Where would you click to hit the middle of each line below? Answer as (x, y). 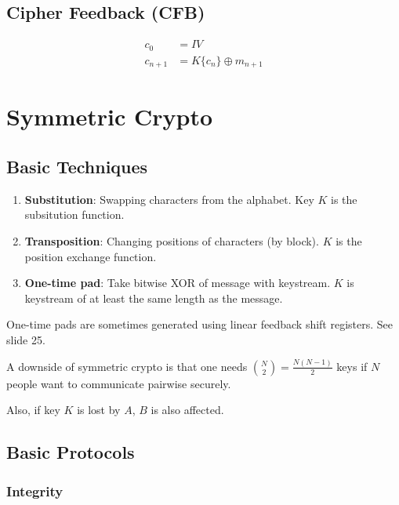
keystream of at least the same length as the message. (154, 298)
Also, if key (33, 410)
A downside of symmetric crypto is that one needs (127, 366)
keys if (352, 366)
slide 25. (26, 339)
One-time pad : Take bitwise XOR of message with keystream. (178, 283)
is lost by (99, 410)
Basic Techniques (77, 166)
